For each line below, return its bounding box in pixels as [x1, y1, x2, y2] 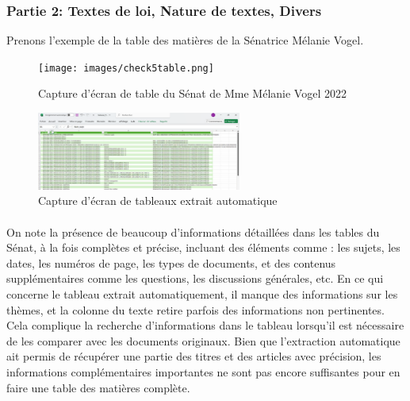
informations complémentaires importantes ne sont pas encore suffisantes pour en [6, 363, 400, 380]
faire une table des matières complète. [6, 379, 190, 395]
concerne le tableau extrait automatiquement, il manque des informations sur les [6, 285, 398, 302]
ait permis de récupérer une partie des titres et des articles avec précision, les [6, 348, 381, 364]
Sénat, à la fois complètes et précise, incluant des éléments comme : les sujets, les [6, 239, 400, 256]
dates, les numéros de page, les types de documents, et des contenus [6, 254, 336, 271]
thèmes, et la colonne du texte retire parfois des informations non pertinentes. [6, 301, 385, 318]
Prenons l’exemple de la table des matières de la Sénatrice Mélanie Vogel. [6, 32, 364, 48]
